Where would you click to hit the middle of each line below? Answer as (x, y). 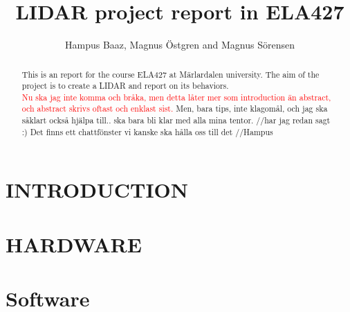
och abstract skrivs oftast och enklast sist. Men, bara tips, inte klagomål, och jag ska (175, 109)
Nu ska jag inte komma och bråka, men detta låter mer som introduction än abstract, (176, 97)
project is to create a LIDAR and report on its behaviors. (125, 86)
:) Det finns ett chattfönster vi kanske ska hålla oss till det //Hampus (147, 131)
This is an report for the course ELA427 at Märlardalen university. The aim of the (171, 74)
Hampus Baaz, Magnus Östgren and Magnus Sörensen (180, 45)
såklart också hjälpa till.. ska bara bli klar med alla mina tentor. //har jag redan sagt (176, 120)
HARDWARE (74, 244)
